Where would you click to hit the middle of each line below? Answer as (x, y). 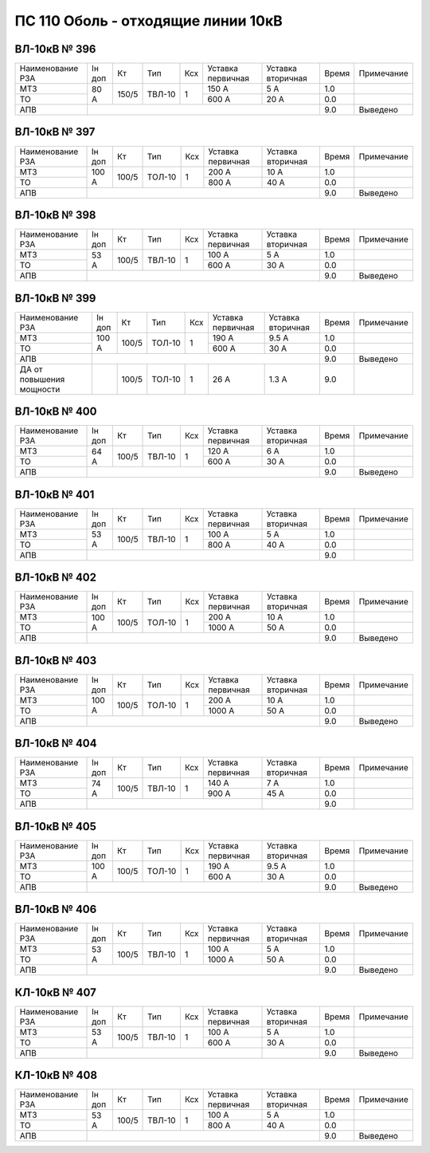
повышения (42, 379)
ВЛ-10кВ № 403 (56, 661)
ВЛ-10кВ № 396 (55, 49)
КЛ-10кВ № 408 (56, 1075)
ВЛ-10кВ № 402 (56, 578)
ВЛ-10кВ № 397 (55, 132)
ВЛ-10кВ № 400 (56, 412)
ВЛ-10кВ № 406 (56, 909)
